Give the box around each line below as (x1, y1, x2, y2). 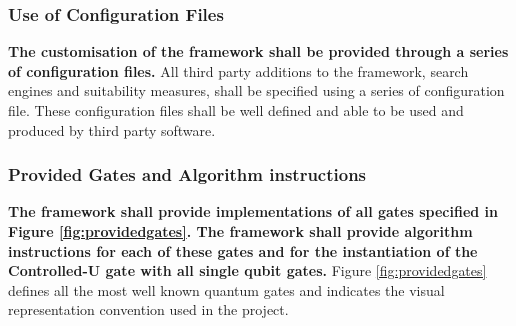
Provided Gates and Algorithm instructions (8, 162, 367, 187)
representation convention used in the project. (8, 299, 289, 320)
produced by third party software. (8, 119, 216, 140)
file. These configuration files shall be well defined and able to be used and (8, 100, 464, 120)
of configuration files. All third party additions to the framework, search (8, 60, 469, 81)
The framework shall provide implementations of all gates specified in (8, 201, 498, 222)
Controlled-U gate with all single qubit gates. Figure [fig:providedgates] (8, 260, 487, 281)
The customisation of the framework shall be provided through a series (8, 41, 509, 62)
